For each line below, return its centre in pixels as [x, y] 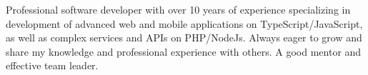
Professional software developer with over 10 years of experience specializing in [178, 9]
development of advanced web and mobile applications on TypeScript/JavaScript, [184, 23]
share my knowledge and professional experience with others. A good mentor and [184, 51]
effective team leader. [52, 65]
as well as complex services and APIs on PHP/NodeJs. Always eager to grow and [184, 37]
